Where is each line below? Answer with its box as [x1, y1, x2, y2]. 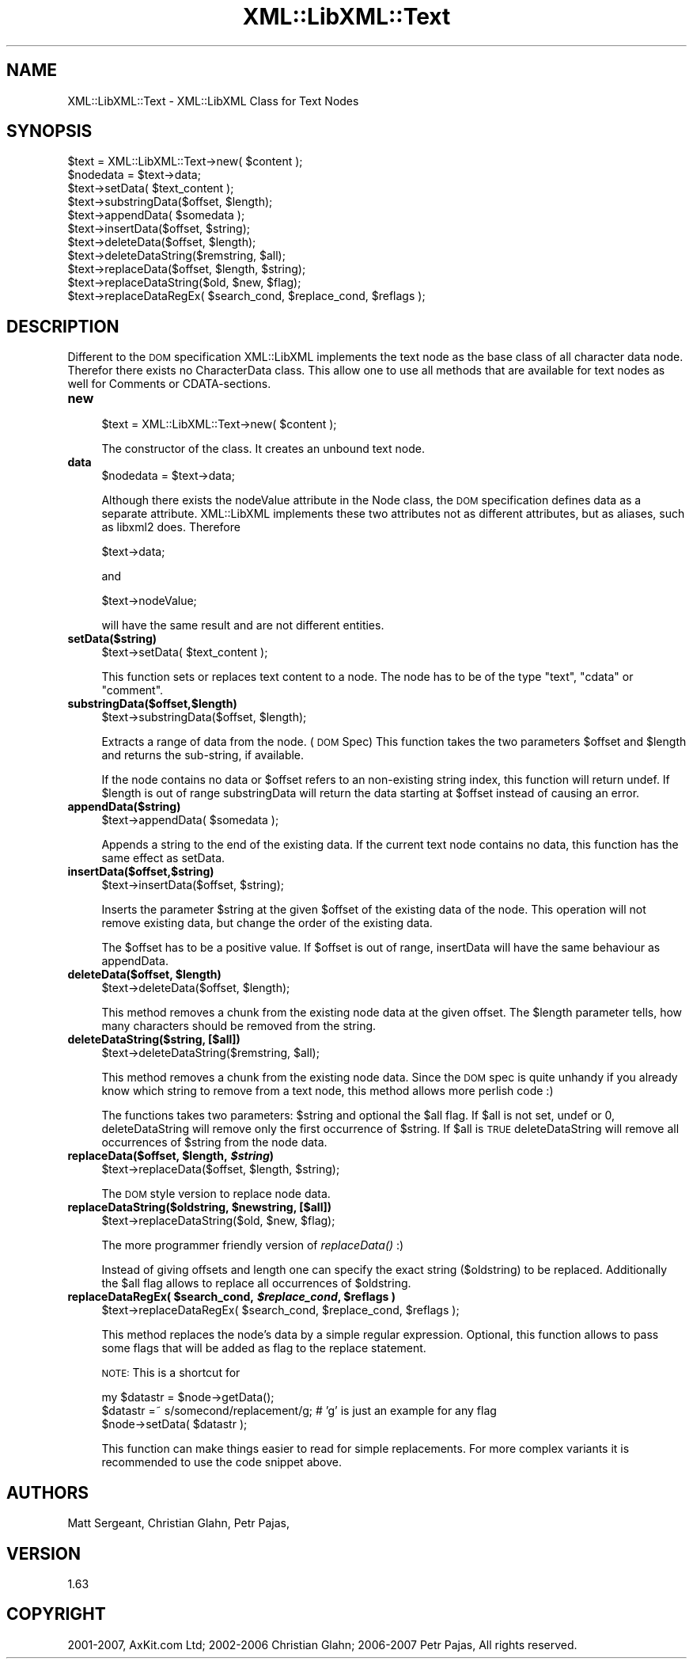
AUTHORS [6, 1482, 89, 1503]
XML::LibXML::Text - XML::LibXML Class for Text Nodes [67, 93, 359, 108]
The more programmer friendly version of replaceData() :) [101, 1238, 404, 1253]
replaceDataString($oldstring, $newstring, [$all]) [67, 1200, 331, 1215]
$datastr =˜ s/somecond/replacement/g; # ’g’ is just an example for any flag [101, 1404, 497, 1418]
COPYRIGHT [6, 1604, 106, 1625]
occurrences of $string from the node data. [101, 1135, 328, 1150]
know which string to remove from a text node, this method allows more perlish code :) [101, 1084, 554, 1098]
